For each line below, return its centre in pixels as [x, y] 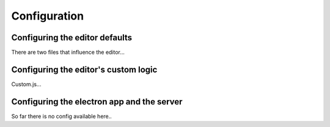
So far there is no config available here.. [62, 116]
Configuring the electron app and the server [97, 102]
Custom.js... [26, 84]
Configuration [48, 16]
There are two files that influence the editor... [68, 53]
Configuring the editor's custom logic [84, 69]
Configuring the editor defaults [72, 38]
